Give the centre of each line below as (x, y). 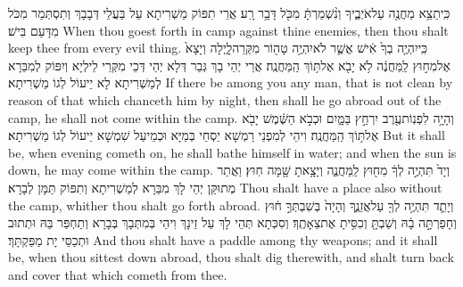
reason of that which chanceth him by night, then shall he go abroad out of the (225, 99)
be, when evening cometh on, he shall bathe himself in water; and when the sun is (232, 152)
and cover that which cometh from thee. (118, 274)
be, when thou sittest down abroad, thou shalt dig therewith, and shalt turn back (231, 257)
